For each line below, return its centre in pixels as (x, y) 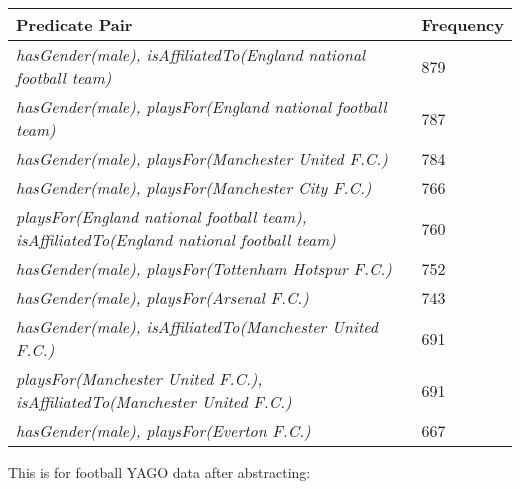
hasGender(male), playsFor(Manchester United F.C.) (202, 158)
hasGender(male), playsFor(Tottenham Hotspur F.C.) (204, 268)
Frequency (462, 24)
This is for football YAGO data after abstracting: (159, 472)
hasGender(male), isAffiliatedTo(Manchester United (197, 326)
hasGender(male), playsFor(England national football (201, 106)
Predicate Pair (74, 24)
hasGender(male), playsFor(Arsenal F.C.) (162, 297)
